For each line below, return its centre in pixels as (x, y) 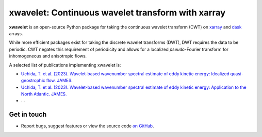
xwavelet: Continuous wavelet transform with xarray (117, 13)
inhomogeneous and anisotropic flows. (48, 56)
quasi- (237, 74)
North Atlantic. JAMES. (44, 94)
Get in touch (28, 115)
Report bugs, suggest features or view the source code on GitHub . (88, 126)
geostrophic (33, 81)
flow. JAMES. (59, 81)
